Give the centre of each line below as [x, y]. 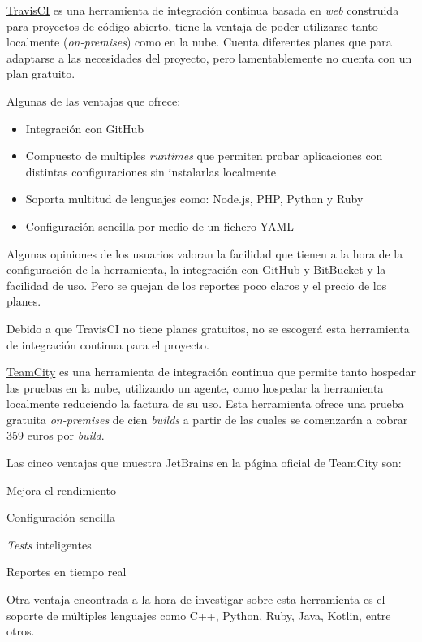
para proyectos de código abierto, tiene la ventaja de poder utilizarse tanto [192, 26]
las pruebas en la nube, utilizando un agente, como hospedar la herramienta [195, 387]
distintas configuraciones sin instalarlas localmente [151, 171]
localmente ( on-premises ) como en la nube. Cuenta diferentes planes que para [199, 42]
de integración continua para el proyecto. [108, 344]
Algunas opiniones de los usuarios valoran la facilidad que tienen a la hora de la [205, 253]
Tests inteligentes [49, 544]
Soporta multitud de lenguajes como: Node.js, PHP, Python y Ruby [194, 199]
